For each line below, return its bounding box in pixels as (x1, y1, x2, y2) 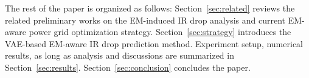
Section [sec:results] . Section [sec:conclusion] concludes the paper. (5, 60, 251, 73)
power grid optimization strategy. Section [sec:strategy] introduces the (29, 25, 291, 38)
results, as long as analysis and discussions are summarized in (5, 49, 234, 62)
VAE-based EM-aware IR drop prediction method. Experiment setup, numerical (5, 37, 303, 50)
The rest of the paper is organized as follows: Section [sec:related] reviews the (5, 2, 295, 14)
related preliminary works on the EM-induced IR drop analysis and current (5, 13, 285, 26)
